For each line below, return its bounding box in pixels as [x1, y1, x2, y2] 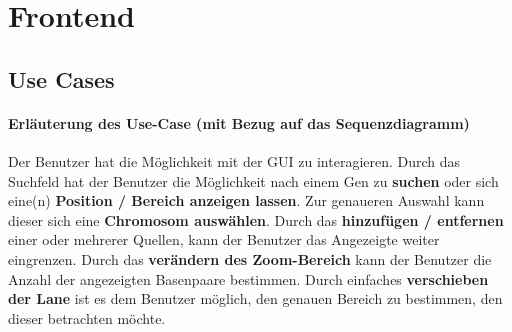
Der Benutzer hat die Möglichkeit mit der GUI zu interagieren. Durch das [8, 150, 461, 171]
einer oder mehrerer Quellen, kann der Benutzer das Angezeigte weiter [8, 229, 440, 250]
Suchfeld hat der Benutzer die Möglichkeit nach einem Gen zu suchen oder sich [8, 170, 499, 191]
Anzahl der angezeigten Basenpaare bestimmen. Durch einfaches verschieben [8, 268, 489, 289]
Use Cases [8, 63, 115, 94]
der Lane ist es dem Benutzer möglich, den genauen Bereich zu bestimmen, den [8, 288, 503, 309]
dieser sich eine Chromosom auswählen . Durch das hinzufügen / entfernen [8, 209, 504, 230]
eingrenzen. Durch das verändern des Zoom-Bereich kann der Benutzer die [8, 248, 492, 269]
